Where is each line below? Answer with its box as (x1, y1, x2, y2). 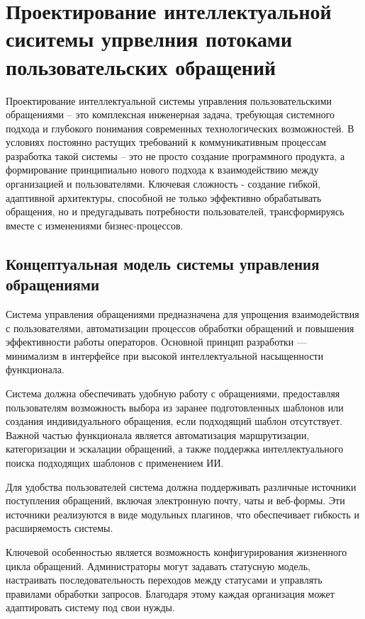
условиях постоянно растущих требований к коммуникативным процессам (6, 135, 327, 149)
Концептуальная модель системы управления (6, 252, 320, 274)
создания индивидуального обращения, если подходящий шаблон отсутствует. (6, 414, 343, 428)
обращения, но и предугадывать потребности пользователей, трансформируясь (6, 204, 344, 219)
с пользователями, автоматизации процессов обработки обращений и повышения (6, 320, 354, 335)
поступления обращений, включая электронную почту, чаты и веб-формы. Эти (6, 493, 345, 508)
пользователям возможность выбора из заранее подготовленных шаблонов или (6, 399, 344, 414)
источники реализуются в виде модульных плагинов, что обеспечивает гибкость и (6, 506, 359, 521)
